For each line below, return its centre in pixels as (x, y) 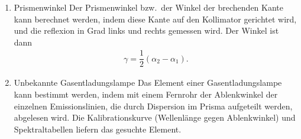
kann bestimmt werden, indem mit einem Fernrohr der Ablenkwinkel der (146, 94)
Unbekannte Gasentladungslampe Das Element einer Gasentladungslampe (148, 83)
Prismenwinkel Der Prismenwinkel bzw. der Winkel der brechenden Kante (148, 7)
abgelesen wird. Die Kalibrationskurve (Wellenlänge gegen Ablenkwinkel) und (155, 117)
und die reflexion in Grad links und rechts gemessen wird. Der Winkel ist (146, 30)
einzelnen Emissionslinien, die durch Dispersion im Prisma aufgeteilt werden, (153, 106)
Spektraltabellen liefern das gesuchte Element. (98, 129)
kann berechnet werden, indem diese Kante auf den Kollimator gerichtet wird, (155, 19)
